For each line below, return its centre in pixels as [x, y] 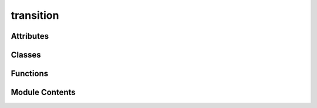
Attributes [30, 36]
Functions [30, 74]
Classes [26, 55]
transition [35, 15]
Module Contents [43, 92]
